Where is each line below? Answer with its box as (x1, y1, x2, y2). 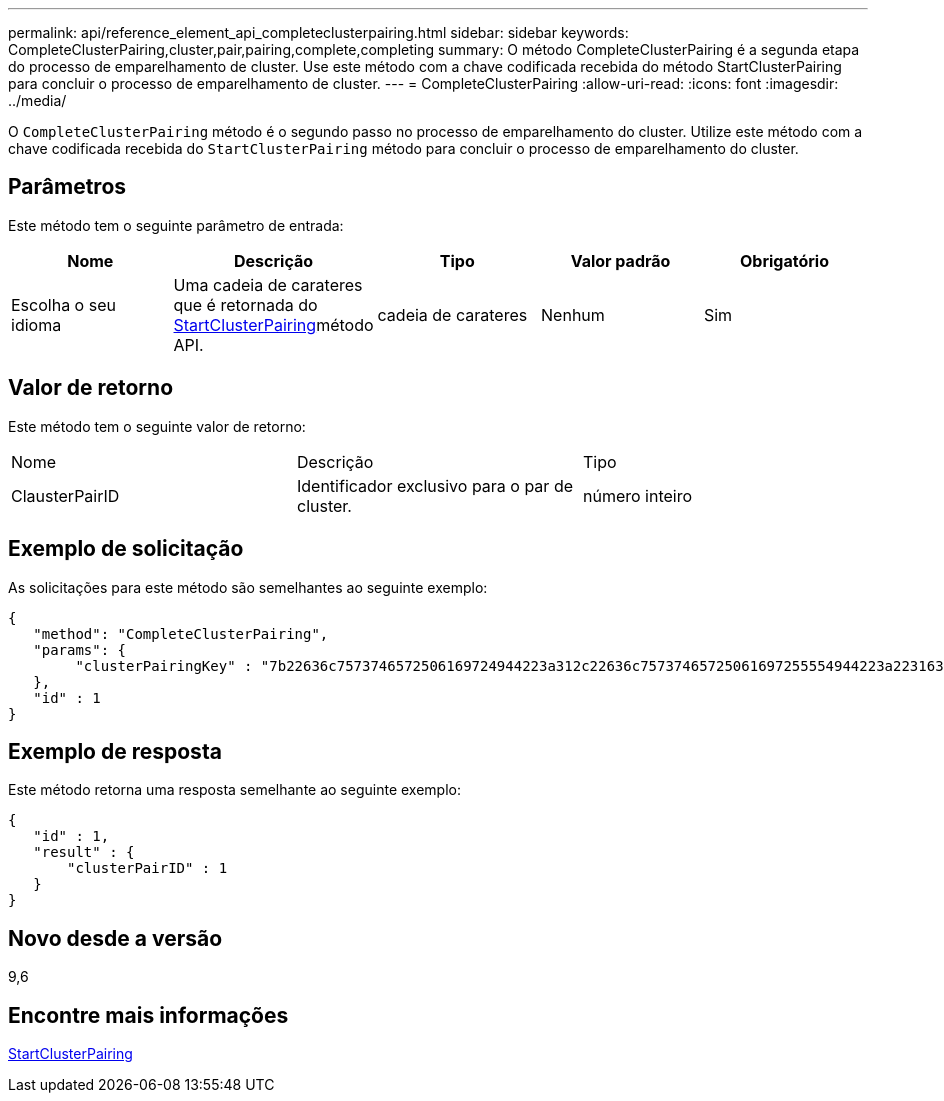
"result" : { (33, 844, 135, 861)
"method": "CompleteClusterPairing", (33, 625, 329, 642)
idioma (11, 314, 62, 335)
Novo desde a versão (8, 925, 223, 951)
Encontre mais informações (8, 1002, 289, 1028)
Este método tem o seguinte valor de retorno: (8, 417, 306, 435)
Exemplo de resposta (8, 738, 222, 764)
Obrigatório (739, 250, 829, 271)
